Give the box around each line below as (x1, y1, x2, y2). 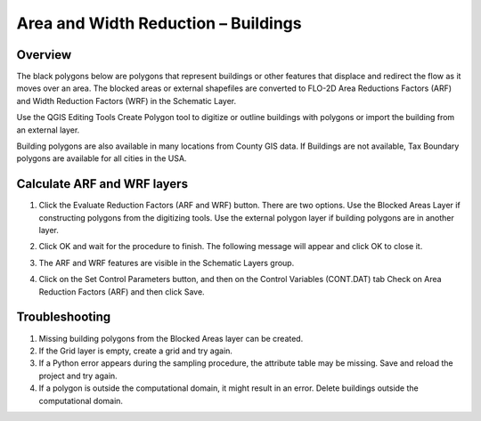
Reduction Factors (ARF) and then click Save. (38, 286, 205, 297)
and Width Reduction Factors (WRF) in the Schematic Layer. (16, 95, 236, 106)
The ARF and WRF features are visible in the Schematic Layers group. (38, 257, 295, 268)
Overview (16, 47, 72, 62)
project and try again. (38, 370, 118, 381)
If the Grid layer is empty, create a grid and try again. (38, 345, 233, 356)
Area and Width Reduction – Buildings (16, 13, 302, 33)
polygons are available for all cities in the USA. (16, 153, 187, 164)
